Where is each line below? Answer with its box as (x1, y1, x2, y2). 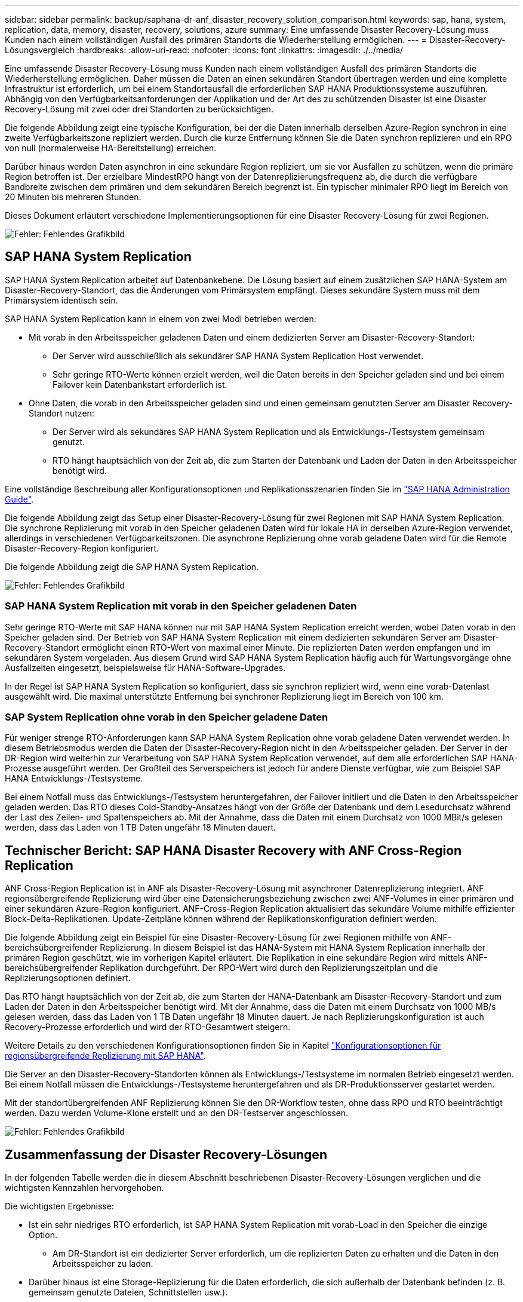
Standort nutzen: (29, 408, 94, 418)
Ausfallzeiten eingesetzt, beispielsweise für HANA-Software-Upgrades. (5, 662, 286, 673)
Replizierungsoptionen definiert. (5, 973, 131, 984)
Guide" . (5, 494, 34, 504)
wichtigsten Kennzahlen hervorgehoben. (5, 1182, 164, 1193)
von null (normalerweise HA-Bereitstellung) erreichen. (5, 143, 217, 153)
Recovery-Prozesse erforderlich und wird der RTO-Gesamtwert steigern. (5, 1022, 291, 1033)
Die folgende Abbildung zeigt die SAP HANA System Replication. (5, 561, 259, 572)
